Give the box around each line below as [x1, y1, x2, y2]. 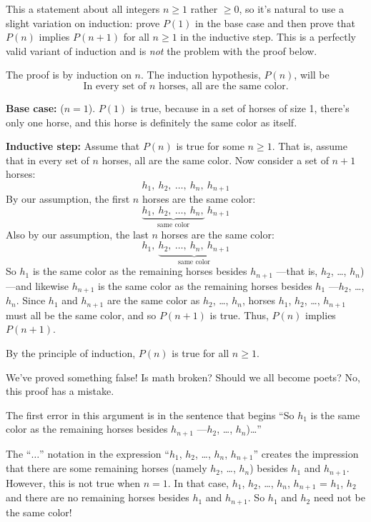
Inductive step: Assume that [6, 139, 140, 154]
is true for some [176, 139, 244, 154]
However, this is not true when [6, 475, 141, 490]
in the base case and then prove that [195, 15, 355, 30]
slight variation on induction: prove [6, 15, 160, 30]
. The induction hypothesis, [141, 67, 261, 82]
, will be [294, 67, 330, 82]
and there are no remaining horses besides [6, 490, 189, 505]
